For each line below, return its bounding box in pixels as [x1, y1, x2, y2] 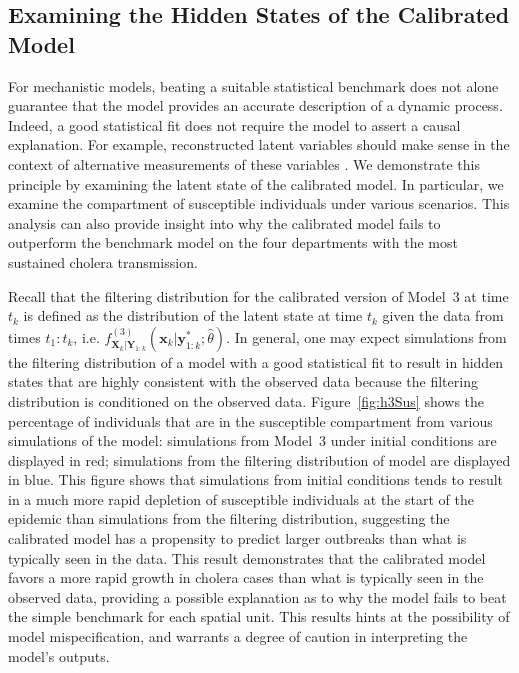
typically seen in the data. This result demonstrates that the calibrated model [8, 547, 486, 568]
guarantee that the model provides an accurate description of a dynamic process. [8, 95, 503, 116]
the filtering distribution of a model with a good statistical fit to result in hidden [8, 351, 504, 372]
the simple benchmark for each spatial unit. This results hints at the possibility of [8, 606, 510, 627]
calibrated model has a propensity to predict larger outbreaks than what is [8, 528, 467, 549]
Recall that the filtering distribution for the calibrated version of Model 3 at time [8, 285, 509, 306]
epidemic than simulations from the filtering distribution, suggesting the [8, 508, 450, 529]
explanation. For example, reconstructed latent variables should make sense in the [8, 134, 510, 155]
